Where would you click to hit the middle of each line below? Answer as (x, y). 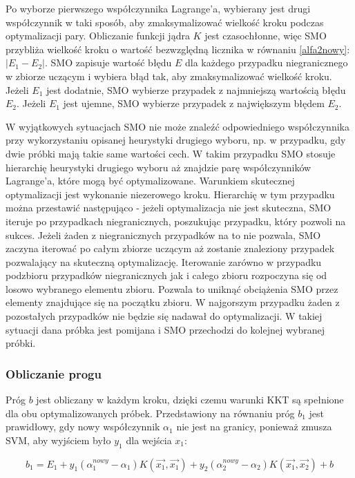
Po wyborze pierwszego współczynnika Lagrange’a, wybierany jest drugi (158, 8)
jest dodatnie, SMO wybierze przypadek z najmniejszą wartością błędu (196, 89)
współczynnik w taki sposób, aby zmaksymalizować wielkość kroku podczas (165, 22)
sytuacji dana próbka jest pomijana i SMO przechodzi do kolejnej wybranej (165, 329)
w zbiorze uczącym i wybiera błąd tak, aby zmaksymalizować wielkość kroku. (169, 76)
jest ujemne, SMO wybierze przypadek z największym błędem (194, 103)
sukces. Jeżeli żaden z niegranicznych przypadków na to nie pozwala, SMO (163, 235)
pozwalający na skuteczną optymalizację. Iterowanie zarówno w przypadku (164, 261)
